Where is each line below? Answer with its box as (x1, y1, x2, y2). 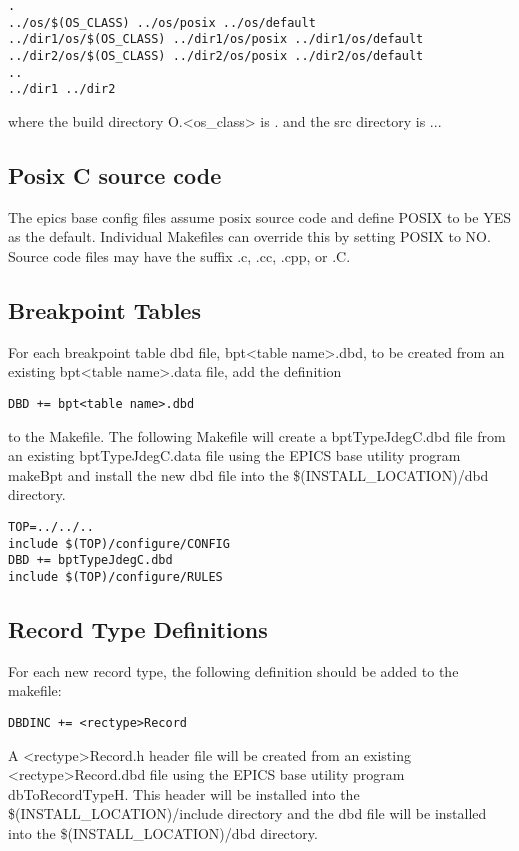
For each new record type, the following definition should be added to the (8, 660, 459, 681)
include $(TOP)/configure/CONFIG (8, 536, 230, 551)
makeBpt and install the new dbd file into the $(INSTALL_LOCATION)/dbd (8, 464, 489, 485)
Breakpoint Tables (8, 294, 201, 325)
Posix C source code (8, 159, 222, 190)
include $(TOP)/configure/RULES (8, 569, 223, 584)
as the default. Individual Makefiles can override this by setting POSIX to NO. (8, 226, 491, 247)
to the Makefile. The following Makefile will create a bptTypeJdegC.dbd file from (8, 425, 506, 446)
